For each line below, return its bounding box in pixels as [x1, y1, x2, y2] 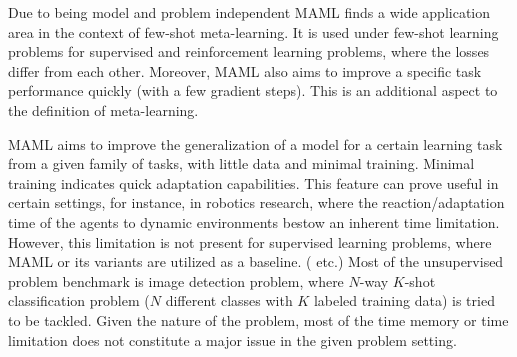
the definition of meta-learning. [8, 99, 199, 120]
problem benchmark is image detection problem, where [8, 270, 344, 291]
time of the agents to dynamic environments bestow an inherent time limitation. [8, 211, 500, 232]
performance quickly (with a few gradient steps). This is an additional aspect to [8, 80, 498, 101]
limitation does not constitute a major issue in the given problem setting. [8, 329, 457, 350]
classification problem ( [8, 290, 150, 311]
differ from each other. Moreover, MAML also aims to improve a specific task [8, 60, 482, 81]
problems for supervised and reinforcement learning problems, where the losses [8, 41, 490, 62]
